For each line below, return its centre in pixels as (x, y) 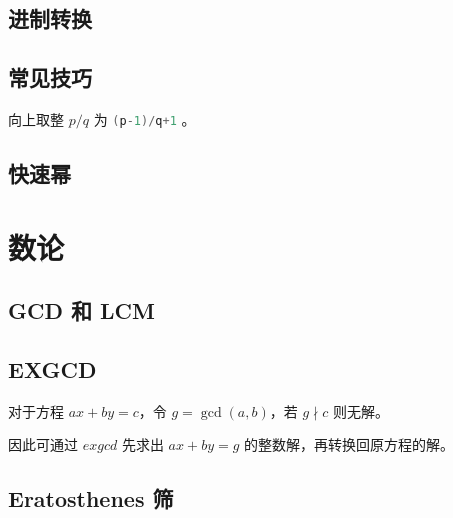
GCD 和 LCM (81, 310)
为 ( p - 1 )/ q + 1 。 (144, 118)
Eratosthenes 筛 (91, 498)
